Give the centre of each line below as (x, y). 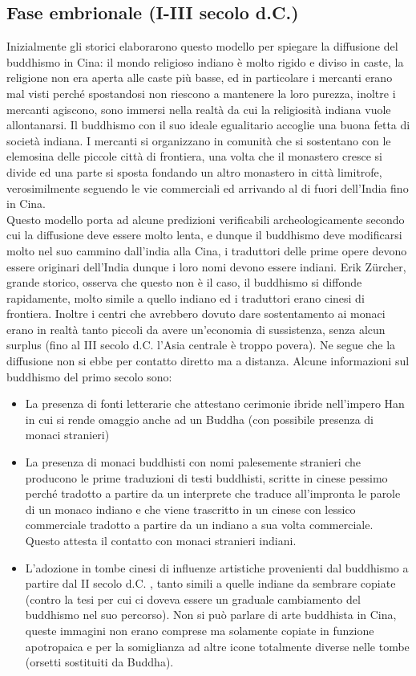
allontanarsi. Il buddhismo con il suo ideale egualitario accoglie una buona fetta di (208, 125)
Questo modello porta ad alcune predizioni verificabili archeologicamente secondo (206, 219)
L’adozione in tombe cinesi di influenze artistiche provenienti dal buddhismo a (217, 567)
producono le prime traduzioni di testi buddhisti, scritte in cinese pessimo (206, 477)
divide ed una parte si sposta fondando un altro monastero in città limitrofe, (194, 171)
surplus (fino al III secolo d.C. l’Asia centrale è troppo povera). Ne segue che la (201, 345)
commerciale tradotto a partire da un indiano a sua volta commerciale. (199, 525)
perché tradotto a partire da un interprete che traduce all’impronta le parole (213, 493)
